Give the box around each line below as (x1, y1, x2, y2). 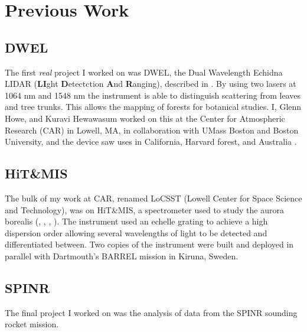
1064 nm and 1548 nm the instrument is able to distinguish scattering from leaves (5, 89, 301, 101)
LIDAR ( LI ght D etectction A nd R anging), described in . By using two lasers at (5, 77, 296, 90)
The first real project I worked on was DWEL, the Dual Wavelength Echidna (5, 66, 283, 78)
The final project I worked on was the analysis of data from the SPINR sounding (5, 306, 298, 318)
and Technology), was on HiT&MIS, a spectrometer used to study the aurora (5, 203, 284, 216)
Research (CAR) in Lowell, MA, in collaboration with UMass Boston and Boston (5, 123, 299, 136)
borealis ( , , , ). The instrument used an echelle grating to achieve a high (5, 215, 268, 227)
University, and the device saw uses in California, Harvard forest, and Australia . (5, 135, 297, 148)
